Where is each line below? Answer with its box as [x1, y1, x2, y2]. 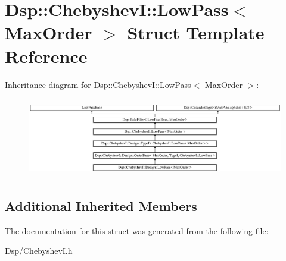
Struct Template [127, 20, 265, 45]
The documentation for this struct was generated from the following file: [5, 224, 269, 237]
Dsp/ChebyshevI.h [5, 244, 73, 257]
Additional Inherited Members [5, 196, 197, 215]
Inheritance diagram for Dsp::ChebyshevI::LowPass [5, 78, 191, 90]
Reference [5, 43, 88, 68]
